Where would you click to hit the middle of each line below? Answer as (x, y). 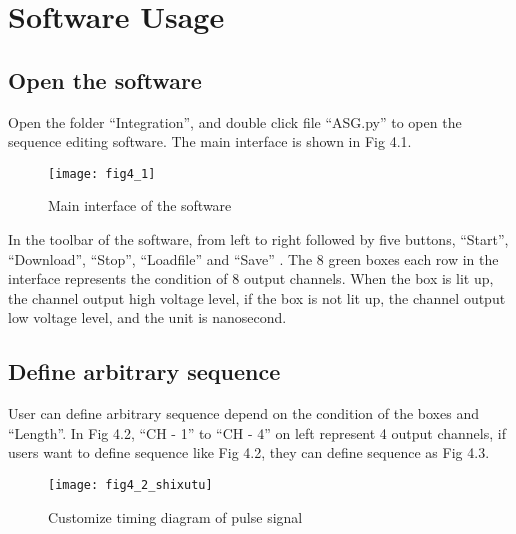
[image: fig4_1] (102, 173)
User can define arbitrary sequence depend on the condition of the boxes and (243, 413)
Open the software (105, 79)
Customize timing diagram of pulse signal (175, 516)
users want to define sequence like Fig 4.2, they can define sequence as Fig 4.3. (249, 452)
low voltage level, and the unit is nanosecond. (147, 317)
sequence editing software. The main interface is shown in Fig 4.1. (210, 141)
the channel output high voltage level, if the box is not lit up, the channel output (257, 297)
